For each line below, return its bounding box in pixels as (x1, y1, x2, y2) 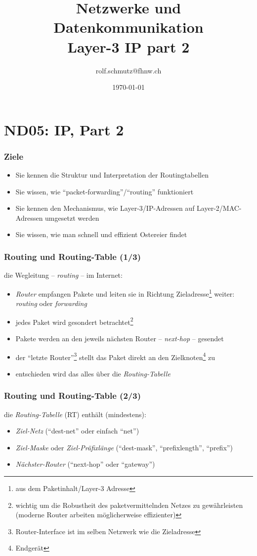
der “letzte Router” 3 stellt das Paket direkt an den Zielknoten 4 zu (15, 350, 215, 362)
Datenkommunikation (53, 17, 204, 37)
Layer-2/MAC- (197, 203, 242, 213)
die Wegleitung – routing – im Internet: (4, 270, 123, 280)
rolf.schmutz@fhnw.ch (95, 65, 162, 75)
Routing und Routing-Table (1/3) (4, 250, 141, 262)
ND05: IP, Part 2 (4, 119, 124, 139)
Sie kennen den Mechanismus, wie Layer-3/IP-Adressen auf (15, 203, 195, 213)
